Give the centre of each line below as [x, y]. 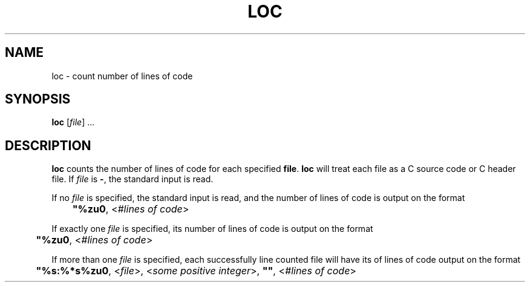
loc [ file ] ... [73, 122]
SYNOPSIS [38, 99]
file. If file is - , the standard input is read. [132, 179]
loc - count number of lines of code [122, 76]
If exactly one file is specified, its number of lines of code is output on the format [212, 229]
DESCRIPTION [48, 145]
